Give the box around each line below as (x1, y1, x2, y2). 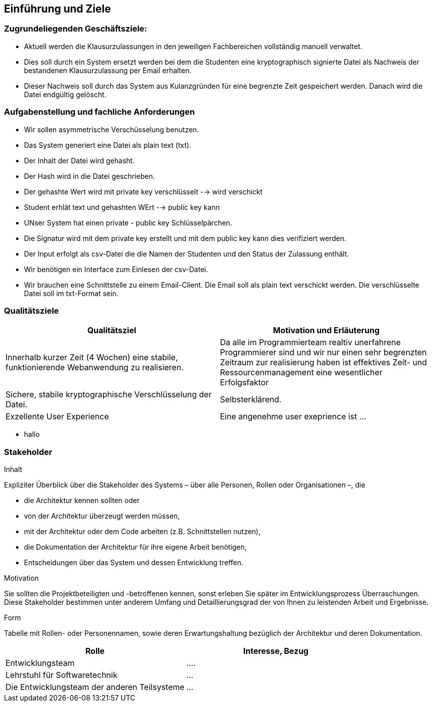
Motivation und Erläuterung (272, 325, 380, 336)
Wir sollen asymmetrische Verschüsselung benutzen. (24, 125, 199, 134)
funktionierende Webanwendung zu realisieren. (5, 362, 183, 373)
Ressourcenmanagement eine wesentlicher (220, 367, 382, 378)
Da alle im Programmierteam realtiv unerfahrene (220, 337, 401, 348)
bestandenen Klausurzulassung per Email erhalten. (24, 66, 191, 75)
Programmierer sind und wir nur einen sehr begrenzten (220, 347, 427, 358)
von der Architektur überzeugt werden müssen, (24, 512, 180, 521)
